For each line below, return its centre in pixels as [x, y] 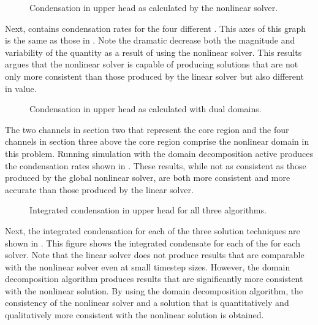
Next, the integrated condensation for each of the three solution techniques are [153, 230]
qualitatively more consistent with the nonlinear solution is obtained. [134, 315]
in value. [21, 88]
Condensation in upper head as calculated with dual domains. [146, 109]
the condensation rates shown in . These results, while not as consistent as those [156, 165]
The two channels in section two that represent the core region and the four [147, 129]
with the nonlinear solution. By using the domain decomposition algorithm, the [154, 290]
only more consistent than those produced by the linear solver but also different [154, 76]
